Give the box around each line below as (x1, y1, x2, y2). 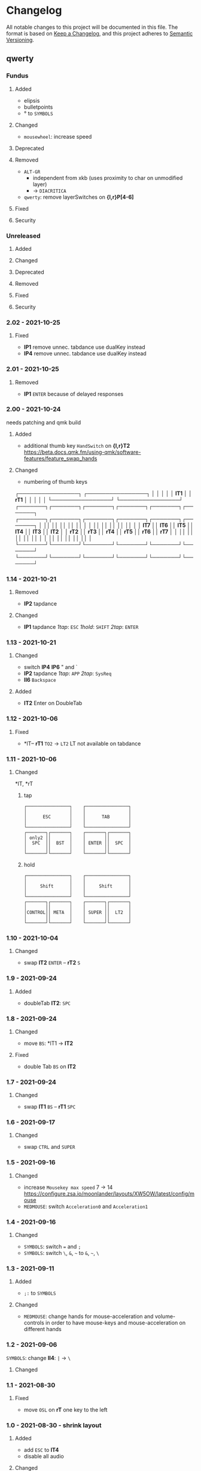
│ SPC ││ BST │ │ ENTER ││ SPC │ (23, 840, 132, 846)
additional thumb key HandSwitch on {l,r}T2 (23, 442, 130, 449)
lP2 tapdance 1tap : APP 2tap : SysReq (23, 670, 112, 677)
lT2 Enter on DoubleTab (23, 700, 83, 707)
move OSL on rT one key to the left (23, 1406, 108, 1413)
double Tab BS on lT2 (23, 1063, 77, 1070)
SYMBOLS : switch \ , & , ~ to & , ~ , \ (23, 1250, 100, 1257)
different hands (23, 1326, 62, 1333)
